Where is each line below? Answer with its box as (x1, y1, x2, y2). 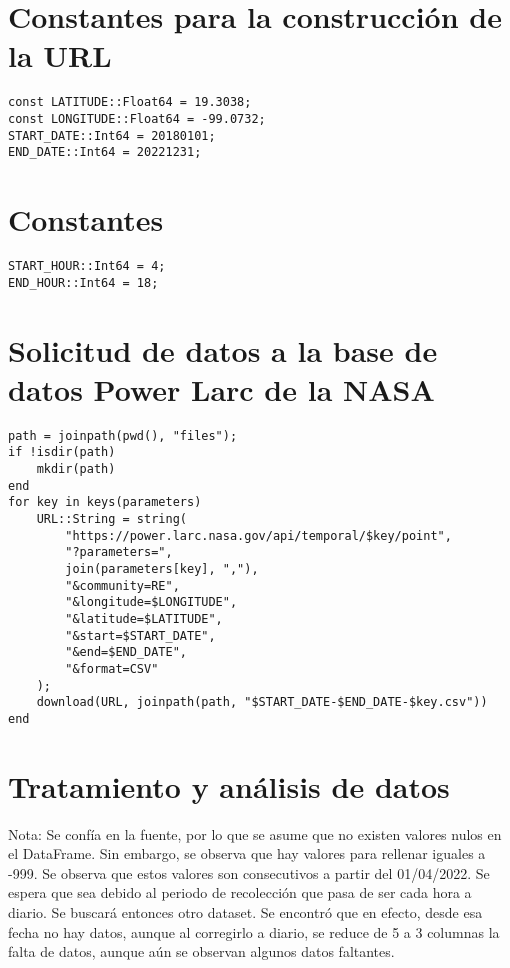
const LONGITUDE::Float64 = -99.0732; (8, 111, 266, 126)
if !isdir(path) (8, 445, 116, 460)
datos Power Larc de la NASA (8, 368, 435, 409)
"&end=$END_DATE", (65, 645, 187, 660)
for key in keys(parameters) (8, 495, 202, 510)
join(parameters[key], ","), (65, 561, 259, 576)
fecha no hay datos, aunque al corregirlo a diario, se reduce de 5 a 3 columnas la (8, 921, 500, 942)
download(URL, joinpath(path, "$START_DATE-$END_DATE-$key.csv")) (36, 695, 488, 710)
